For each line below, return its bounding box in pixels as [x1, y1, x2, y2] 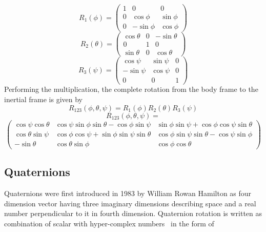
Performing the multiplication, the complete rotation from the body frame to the [4, 84, 258, 94]
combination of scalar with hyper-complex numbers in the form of [4, 218, 214, 228]
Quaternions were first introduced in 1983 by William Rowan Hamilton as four [4, 188, 252, 199]
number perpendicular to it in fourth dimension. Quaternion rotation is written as [4, 208, 262, 219]
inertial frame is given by [4, 94, 83, 105]
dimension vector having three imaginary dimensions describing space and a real [4, 198, 256, 208]
